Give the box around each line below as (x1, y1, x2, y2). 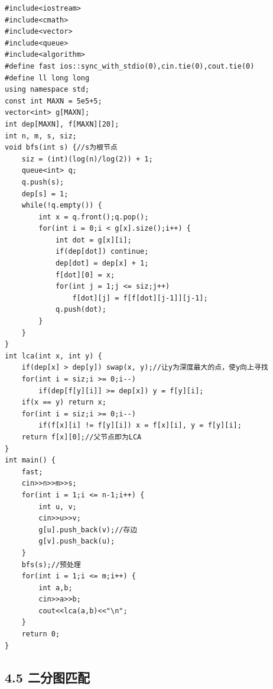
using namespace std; (5, 85, 90, 94)
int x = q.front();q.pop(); (38, 212, 149, 221)
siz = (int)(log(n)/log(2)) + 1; (21, 154, 153, 163)
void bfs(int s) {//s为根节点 (5, 143, 118, 152)
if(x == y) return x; (21, 398, 106, 407)
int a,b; (38, 583, 73, 592)
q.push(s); (21, 177, 64, 186)
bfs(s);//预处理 (21, 560, 81, 569)
